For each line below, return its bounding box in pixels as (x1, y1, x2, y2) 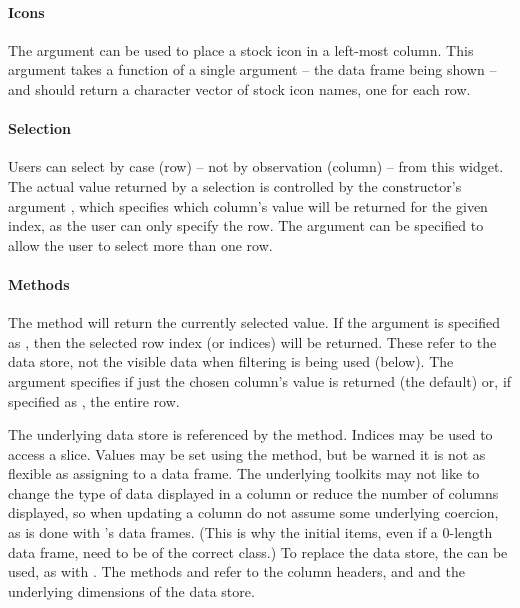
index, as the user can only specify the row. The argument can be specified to (8, 215, 484, 236)
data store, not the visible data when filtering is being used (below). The (8, 351, 454, 372)
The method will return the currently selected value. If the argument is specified (8, 312, 500, 333)
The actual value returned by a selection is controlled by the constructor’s (8, 175, 462, 196)
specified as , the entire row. (8, 390, 180, 411)
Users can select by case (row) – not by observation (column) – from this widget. (8, 156, 504, 177)
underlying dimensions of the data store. (8, 580, 255, 601)
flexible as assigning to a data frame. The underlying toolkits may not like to (8, 463, 480, 484)
